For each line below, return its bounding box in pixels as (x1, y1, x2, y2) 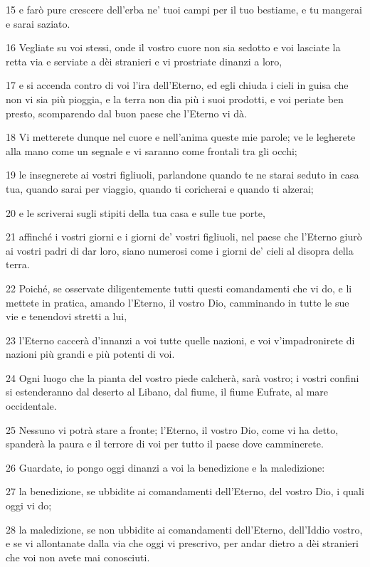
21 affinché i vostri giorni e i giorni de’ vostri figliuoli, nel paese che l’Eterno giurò (6, 229, 362, 244)
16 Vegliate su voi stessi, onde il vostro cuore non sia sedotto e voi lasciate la (6, 40, 341, 55)
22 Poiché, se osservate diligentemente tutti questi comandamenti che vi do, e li (6, 280, 352, 295)
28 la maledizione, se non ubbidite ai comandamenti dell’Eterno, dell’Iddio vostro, (6, 521, 363, 536)
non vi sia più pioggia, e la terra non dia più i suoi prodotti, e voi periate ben (6, 91, 344, 106)
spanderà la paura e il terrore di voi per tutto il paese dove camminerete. (6, 436, 324, 451)
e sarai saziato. (6, 16, 70, 31)
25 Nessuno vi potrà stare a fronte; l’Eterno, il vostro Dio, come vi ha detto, (6, 422, 339, 437)
